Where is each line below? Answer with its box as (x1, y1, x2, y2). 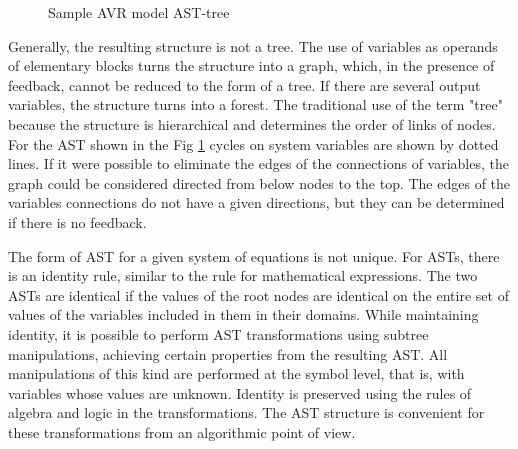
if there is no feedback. (8, 211, 147, 232)
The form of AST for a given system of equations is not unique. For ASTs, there (8, 245, 500, 266)
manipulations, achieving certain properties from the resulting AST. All (8, 343, 448, 364)
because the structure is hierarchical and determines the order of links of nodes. (8, 113, 496, 134)
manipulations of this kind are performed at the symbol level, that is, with (8, 363, 465, 384)
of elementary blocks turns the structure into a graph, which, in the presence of (8, 55, 495, 76)
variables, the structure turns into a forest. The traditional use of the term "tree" (8, 94, 503, 115)
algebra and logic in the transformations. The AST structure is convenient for (8, 402, 485, 423)
